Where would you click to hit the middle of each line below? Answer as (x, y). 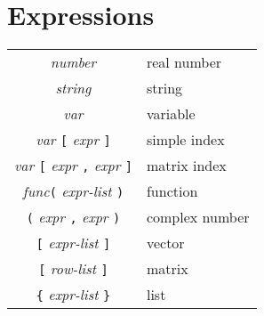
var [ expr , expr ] (73, 166)
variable (171, 114)
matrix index (186, 166)
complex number (198, 217)
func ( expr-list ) (73, 191)
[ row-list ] (73, 269)
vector (165, 243)
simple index (185, 140)
